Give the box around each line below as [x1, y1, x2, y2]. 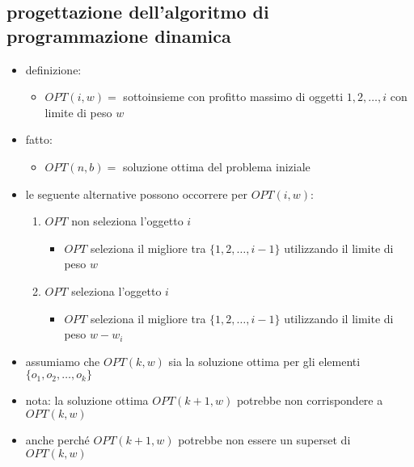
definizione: [25, 61, 82, 78]
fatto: [25, 131, 53, 148]
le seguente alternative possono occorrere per [25, 185, 247, 202]
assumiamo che [25, 352, 100, 369]
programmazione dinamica [6, 23, 231, 48]
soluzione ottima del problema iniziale [122, 158, 310, 175]
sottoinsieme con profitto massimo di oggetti [123, 88, 344, 105]
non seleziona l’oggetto [71, 212, 184, 229]
